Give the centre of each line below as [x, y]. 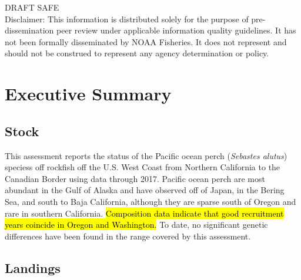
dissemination [29, 30]
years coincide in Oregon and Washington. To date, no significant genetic [136, 225]
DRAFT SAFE [32, 7]
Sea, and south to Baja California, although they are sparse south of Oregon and [150, 201]
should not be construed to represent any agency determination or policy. [137, 53]
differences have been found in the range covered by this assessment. [128, 236]
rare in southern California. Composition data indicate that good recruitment [144, 213]
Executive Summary [88, 94]
